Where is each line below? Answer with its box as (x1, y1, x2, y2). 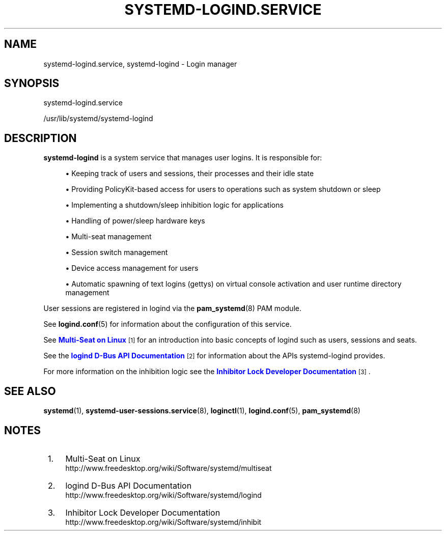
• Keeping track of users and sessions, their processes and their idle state (65, 169, 314, 178)
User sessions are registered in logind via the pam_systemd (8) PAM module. (43, 304, 301, 313)
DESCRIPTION (4, 131, 77, 145)
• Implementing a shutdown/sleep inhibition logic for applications (65, 201, 284, 210)
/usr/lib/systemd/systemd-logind (43, 114, 153, 123)
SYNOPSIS (4, 77, 60, 90)
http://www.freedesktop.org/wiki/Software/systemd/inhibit (65, 517, 262, 526)
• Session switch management (65, 248, 168, 257)
